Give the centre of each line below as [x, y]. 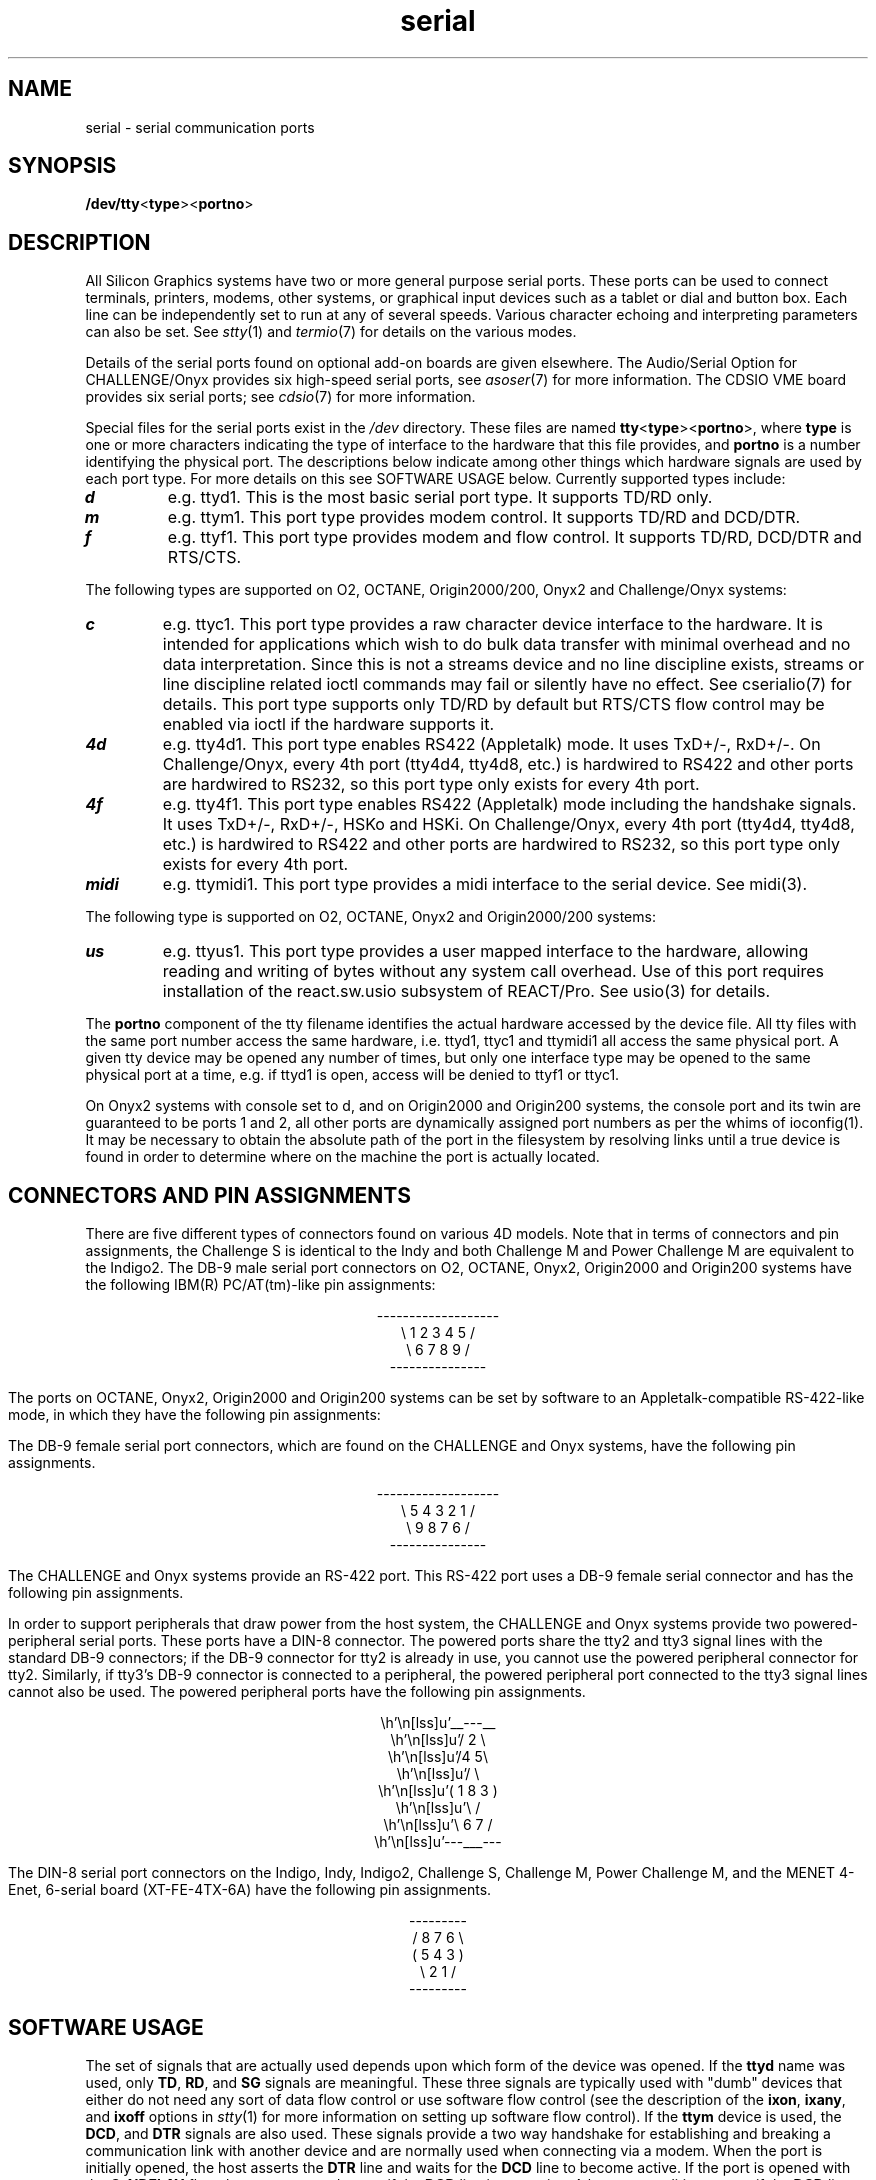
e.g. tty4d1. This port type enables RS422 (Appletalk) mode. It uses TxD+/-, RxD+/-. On [491, 744]
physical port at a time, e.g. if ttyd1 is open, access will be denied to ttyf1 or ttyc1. [352, 1075]
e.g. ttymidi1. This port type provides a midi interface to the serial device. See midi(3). [485, 884]
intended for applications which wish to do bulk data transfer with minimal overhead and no [506, 644]
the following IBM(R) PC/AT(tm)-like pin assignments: [260, 1285]
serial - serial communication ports [200, 127]
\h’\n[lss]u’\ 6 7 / [438, 1825]
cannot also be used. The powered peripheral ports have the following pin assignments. [297, 1692]
